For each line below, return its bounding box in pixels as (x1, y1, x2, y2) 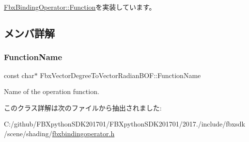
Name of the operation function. (4, 86, 99, 96)
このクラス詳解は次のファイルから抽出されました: (4, 102, 162, 112)
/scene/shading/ (4, 128, 52, 138)
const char (4, 70, 34, 80)
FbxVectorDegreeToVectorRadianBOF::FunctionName (40, 70, 201, 80)
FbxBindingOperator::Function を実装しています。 (4, 2, 156, 12)
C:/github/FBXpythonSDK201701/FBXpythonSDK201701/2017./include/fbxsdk (4, 119, 245, 129)
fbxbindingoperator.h (52, 128, 115, 138)
